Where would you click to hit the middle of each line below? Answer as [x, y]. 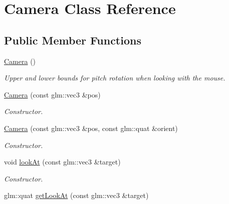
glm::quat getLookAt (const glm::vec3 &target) [76, 195]
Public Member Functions [73, 40]
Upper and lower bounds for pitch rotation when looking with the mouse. [115, 78]
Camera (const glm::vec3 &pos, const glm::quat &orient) [91, 128]
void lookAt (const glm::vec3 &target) [62, 162]
